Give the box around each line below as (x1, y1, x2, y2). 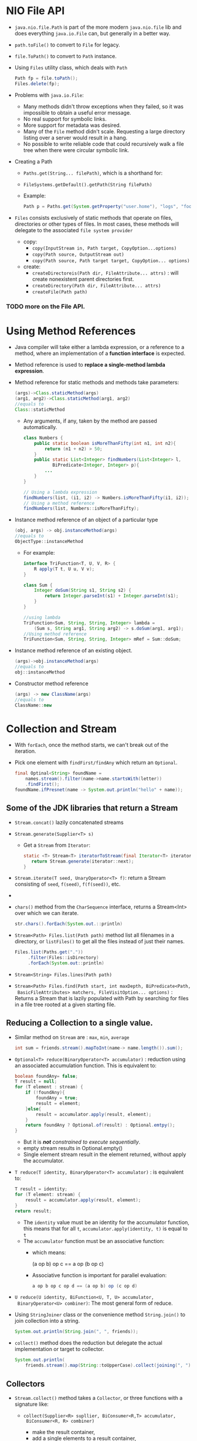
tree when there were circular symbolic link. (23, 146, 130, 153)
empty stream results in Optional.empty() (23, 1145, 123, 1152)
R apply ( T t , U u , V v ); (34, 566, 95, 572)
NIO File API (6, 4, 65, 18)
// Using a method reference (23, 500, 95, 506)
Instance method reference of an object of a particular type (14, 516, 158, 524)
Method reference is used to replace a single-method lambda (14, 361, 165, 368)
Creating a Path (14, 157, 53, 165)
